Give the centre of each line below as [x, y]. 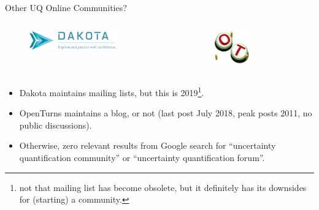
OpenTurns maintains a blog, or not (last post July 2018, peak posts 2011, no [166, 113]
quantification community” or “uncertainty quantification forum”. [142, 158]
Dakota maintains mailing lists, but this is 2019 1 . [112, 91]
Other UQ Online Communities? [66, 7]
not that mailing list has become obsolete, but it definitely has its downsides [163, 187]
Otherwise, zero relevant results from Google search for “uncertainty [148, 145]
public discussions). [56, 125]
